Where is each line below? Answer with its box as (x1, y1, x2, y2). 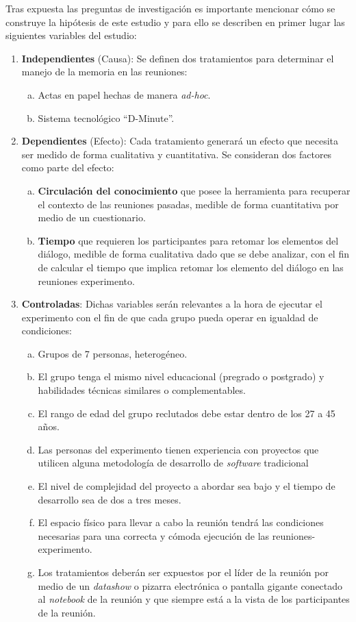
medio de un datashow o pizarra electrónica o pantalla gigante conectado (38, 578, 343, 593)
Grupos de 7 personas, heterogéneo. (38, 346, 188, 360)
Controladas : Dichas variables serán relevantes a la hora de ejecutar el (21, 297, 322, 311)
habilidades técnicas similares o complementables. (38, 383, 246, 397)
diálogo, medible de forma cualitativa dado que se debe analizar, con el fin (38, 247, 349, 261)
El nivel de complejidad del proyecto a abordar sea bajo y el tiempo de (38, 479, 335, 493)
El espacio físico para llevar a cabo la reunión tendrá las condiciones (38, 515, 324, 530)
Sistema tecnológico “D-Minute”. (38, 110, 175, 125)
